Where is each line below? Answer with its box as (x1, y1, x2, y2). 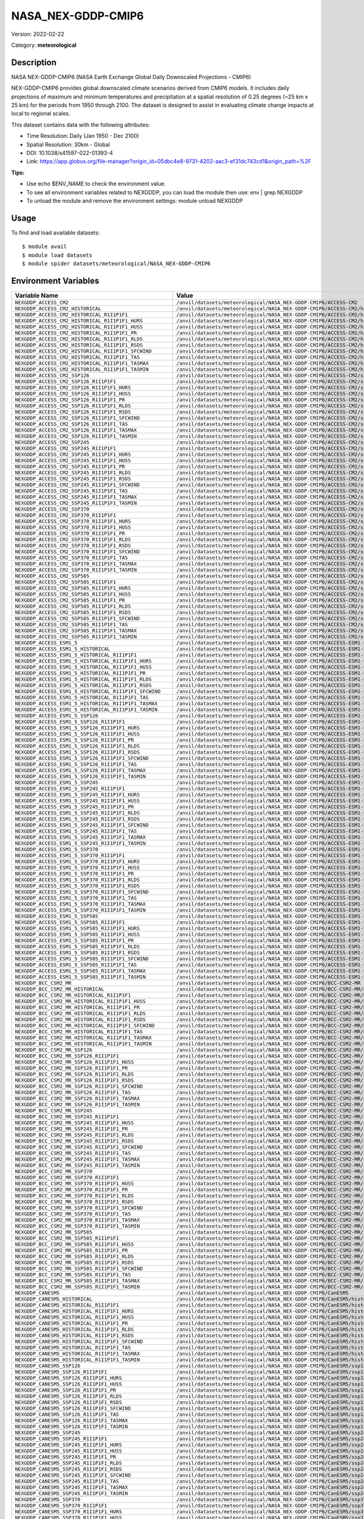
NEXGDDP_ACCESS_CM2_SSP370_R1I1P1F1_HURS (15, 518, 131, 524)
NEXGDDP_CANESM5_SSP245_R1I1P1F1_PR (15, 1453, 116, 1460)
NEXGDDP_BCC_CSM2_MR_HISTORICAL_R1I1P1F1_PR (15, 1004, 140, 1010)
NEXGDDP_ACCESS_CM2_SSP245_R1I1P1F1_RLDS (15, 469, 131, 476)
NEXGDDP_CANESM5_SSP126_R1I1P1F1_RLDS (15, 1393, 123, 1399)
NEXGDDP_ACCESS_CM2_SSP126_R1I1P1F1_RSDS (15, 408, 131, 415)
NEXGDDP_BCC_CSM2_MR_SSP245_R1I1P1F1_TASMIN (15, 1162, 140, 1168)
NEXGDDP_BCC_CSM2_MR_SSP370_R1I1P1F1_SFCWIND (15, 1204, 143, 1211)
